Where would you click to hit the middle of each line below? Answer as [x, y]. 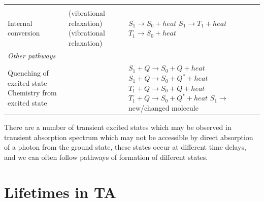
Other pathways [32, 55]
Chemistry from [32, 93]
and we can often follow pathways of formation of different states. [106, 157]
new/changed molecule [163, 107]
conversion [24, 33]
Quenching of [28, 73]
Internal [20, 23]
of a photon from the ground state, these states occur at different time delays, [125, 147]
